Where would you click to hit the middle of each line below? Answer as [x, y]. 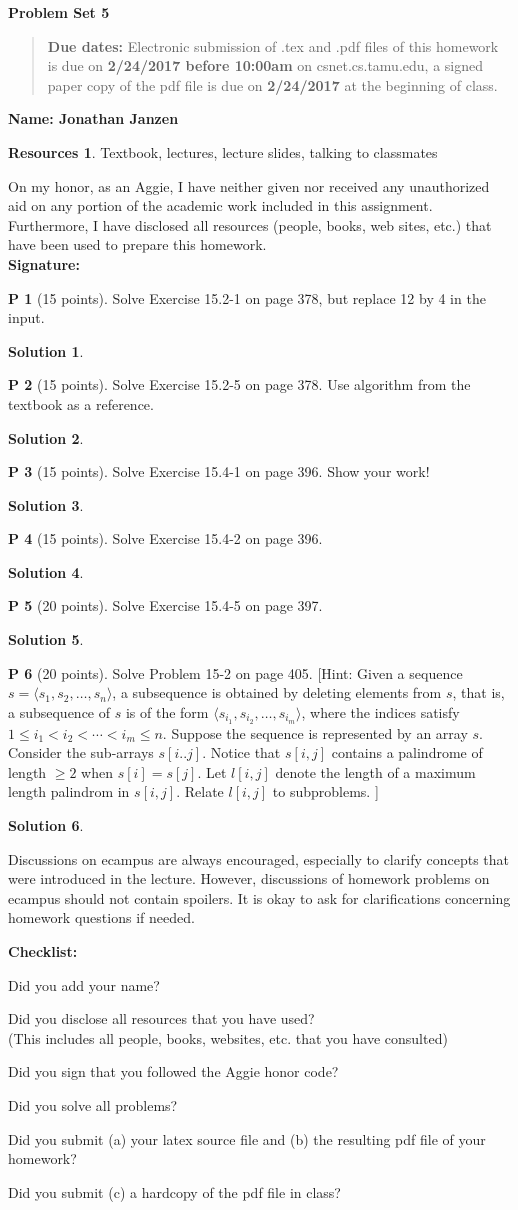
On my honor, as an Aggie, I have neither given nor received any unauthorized [249, 185]
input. [26, 317]
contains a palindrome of [407, 752]
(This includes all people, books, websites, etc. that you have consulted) [228, 1037]
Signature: [44, 263]
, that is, [478, 692]
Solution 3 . [46, 504]
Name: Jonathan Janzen [93, 118]
